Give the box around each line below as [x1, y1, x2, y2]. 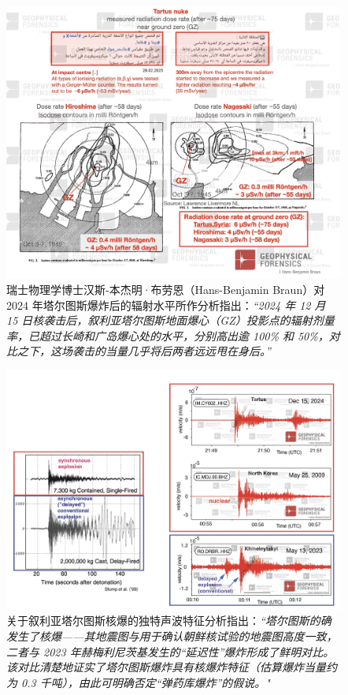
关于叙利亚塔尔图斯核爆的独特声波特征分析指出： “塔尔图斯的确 [6, 612, 331, 629]
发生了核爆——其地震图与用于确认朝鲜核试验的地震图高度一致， [6, 628, 338, 644]
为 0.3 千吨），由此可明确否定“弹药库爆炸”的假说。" [6, 674, 270, 690]
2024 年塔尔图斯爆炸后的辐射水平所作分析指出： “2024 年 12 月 [6, 296, 326, 313]
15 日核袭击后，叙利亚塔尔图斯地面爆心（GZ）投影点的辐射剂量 [6, 312, 335, 329]
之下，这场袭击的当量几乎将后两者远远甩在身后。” [17, 343, 271, 359]
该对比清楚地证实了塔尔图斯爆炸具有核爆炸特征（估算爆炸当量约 [6, 659, 337, 675]
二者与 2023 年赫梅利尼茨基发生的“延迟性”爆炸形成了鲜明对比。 [6, 643, 335, 660]
